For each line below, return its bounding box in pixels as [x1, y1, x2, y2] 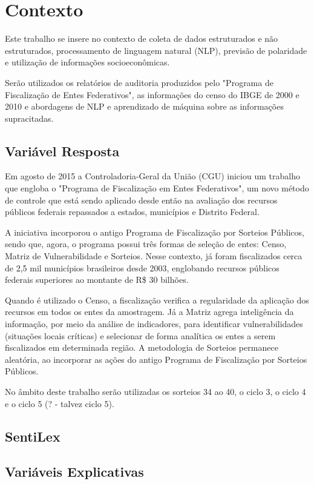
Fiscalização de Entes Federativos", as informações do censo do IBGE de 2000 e [5, 88, 299, 101]
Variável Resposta [5, 141, 120, 160]
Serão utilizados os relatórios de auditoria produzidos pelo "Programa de [5, 76, 273, 88]
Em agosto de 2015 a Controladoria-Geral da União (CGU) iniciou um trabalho [5, 170, 300, 182]
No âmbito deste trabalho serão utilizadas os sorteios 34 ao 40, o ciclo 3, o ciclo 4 [5, 385, 306, 397]
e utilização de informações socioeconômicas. [5, 56, 170, 68]
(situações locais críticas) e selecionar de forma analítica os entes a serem [5, 329, 276, 342]
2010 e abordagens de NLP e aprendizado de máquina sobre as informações [5, 100, 284, 113]
